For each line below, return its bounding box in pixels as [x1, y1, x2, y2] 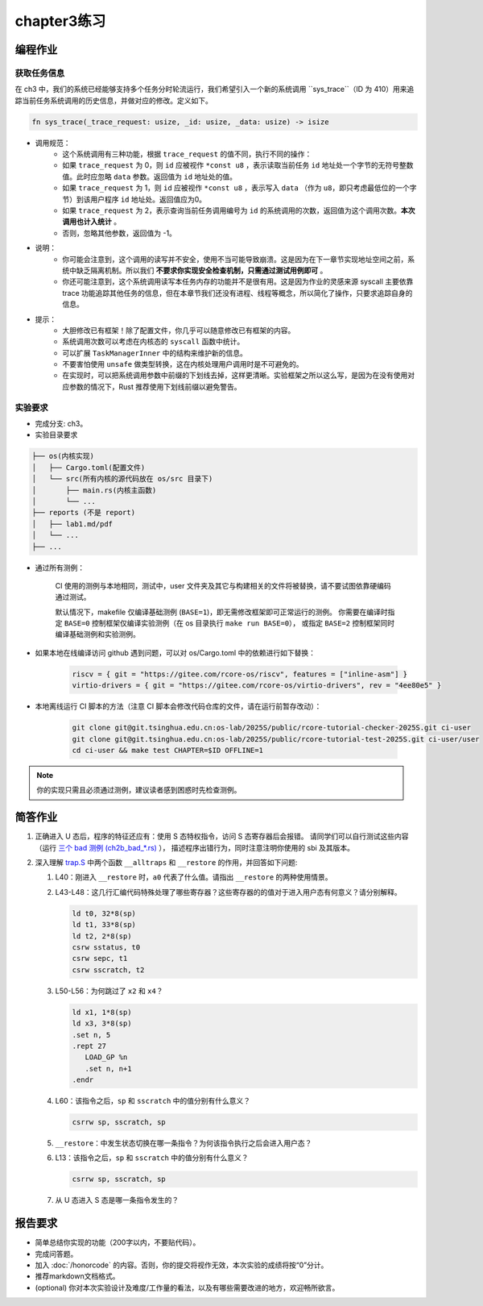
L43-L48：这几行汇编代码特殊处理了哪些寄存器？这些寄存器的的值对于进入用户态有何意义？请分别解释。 [55, 887, 402, 896]
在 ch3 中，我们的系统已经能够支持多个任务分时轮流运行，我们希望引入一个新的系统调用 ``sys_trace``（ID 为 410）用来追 [14, 85, 415, 94]
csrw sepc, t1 [72, 954, 128, 963]
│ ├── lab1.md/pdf [31, 519, 113, 528]
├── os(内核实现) [31, 451, 95, 461]
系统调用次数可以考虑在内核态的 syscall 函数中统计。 [62, 337, 245, 347]
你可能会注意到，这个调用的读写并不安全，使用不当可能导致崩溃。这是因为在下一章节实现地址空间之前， [62, 254, 408, 264]
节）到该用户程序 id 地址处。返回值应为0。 [62, 194, 207, 204]
